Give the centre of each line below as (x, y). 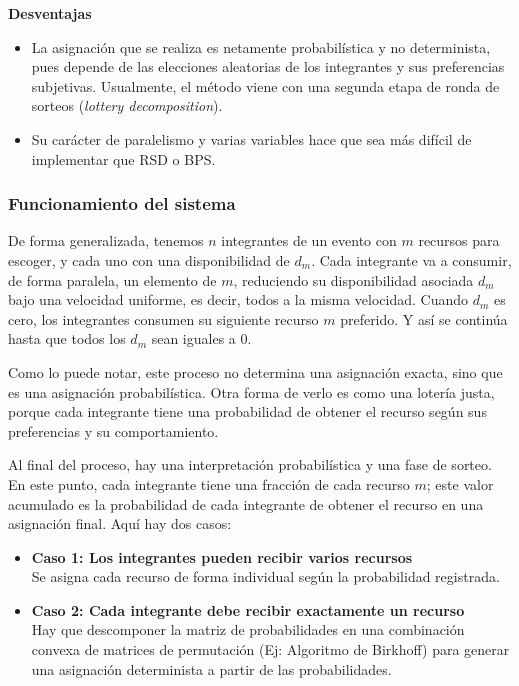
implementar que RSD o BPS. (123, 158)
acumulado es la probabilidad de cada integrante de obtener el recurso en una (246, 503)
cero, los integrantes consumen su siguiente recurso (163, 318)
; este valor (460, 483)
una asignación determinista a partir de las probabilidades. (211, 668)
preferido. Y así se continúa (424, 318)
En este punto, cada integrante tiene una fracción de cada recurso (209, 483)
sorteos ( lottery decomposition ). (127, 105)
